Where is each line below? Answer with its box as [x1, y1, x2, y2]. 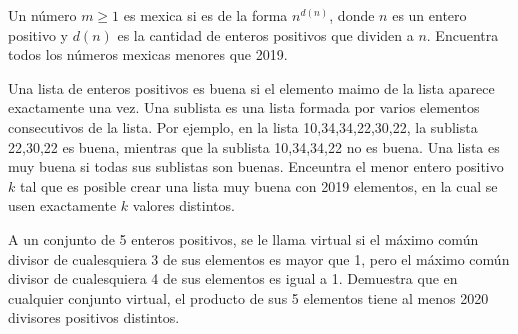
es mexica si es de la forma [123, 5, 288, 25]
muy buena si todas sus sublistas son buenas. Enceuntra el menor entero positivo [8, 156, 504, 177]
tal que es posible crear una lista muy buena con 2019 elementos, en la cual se [19, 175, 498, 196]
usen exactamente [8, 195, 117, 216]
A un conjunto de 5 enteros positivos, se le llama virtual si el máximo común [8, 228, 479, 249]
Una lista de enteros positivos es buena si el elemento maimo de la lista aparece [8, 77, 495, 98]
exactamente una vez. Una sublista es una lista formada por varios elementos [8, 97, 480, 118]
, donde [329, 5, 375, 25]
